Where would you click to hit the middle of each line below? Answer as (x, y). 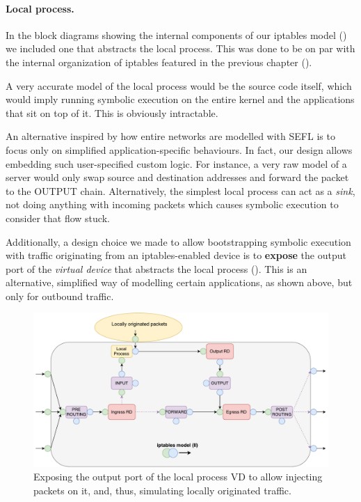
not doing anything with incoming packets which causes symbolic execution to (172, 204)
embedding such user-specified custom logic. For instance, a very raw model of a (176, 163)
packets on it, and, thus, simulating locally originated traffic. (162, 490)
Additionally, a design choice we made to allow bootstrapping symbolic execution (178, 241)
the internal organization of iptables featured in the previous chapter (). (159, 62)
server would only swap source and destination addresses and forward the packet (177, 177)
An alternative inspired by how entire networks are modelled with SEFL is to (170, 136)
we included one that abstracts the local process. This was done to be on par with (180, 48)
